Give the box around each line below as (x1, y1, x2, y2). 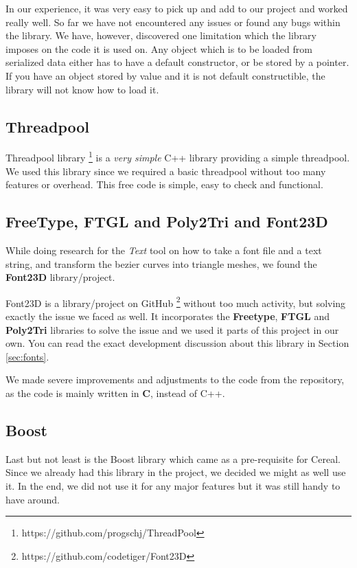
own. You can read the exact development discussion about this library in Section (5, 336, 349, 350)
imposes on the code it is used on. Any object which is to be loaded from (5, 41, 312, 56)
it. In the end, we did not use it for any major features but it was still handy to (5, 478, 341, 492)
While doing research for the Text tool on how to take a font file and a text (5, 243, 322, 257)
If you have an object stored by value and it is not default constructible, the (5, 68, 325, 82)
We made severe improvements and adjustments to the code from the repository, (5, 372, 345, 387)
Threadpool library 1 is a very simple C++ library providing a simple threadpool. (5, 148, 350, 165)
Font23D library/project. (5, 270, 115, 284)
